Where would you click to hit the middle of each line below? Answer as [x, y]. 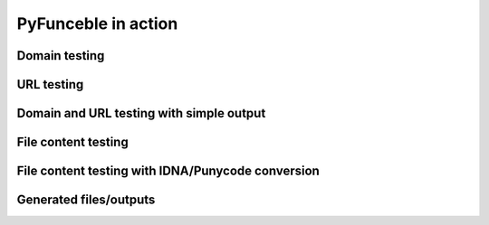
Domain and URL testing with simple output [141, 113]
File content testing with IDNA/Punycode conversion [168, 171]
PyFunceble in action [97, 23]
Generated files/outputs [86, 200]
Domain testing [61, 56]
